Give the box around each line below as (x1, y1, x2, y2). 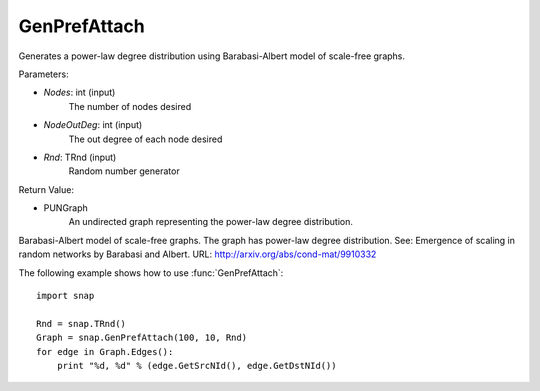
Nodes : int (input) (43, 86, 116, 99)
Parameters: (18, 68, 69, 80)
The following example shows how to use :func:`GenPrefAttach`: (18, 266, 284, 279)
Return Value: (18, 183, 75, 195)
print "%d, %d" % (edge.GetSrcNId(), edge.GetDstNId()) (56, 360, 337, 371)
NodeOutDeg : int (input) (43, 119, 143, 131)
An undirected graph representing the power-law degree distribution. (68, 216, 354, 228)
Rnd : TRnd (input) (43, 151, 117, 163)
